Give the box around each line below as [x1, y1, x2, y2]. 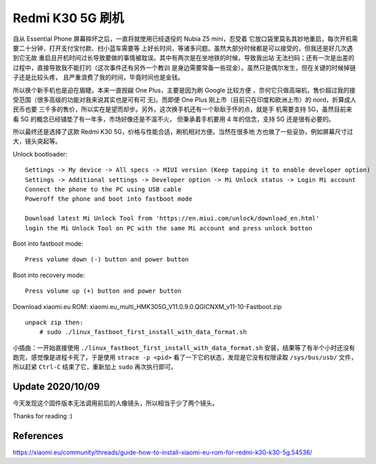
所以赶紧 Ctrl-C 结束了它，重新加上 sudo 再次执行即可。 [12, 363, 177, 371]
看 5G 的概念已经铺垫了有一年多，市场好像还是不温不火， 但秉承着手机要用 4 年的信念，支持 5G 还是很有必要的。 [12, 115, 335, 123]
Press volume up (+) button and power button [25, 287, 182, 295]
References [12, 429, 63, 442]
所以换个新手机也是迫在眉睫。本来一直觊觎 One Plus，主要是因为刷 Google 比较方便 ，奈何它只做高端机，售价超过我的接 [12, 86, 356, 94]
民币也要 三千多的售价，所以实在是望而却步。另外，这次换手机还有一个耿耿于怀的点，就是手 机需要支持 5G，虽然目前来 [12, 105, 353, 113]
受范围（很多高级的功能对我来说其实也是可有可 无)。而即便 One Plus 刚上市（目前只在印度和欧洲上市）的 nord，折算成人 [12, 95, 357, 104]
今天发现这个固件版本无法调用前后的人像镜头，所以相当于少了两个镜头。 [12, 399, 219, 407]
